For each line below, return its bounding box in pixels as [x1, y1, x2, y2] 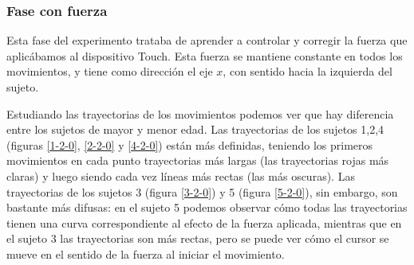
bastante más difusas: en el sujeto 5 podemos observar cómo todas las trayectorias [6, 199, 408, 216]
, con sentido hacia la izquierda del [223, 63, 392, 80]
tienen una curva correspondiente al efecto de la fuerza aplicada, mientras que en [6, 214, 402, 231]
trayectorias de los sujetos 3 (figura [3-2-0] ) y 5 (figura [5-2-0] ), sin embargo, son [6, 183, 398, 200]
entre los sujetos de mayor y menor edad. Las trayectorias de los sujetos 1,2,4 [6, 121, 384, 138]
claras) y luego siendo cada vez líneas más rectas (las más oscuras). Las [6, 167, 355, 184]
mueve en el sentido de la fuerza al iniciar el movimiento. [6, 245, 285, 262]
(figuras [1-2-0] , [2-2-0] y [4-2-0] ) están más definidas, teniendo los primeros [6, 136, 373, 153]
